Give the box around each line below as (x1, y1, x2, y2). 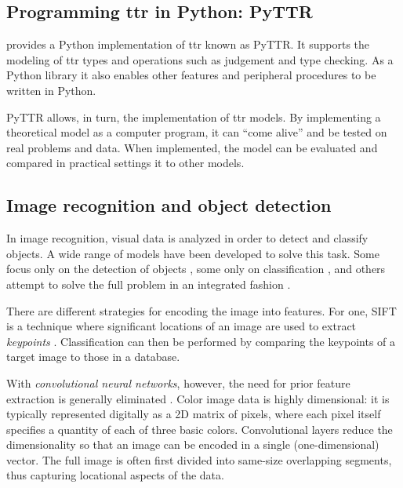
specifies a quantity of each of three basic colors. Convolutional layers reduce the (6, 421, 393, 437)
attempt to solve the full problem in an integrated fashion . (6, 275, 291, 292)
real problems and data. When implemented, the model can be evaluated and (6, 139, 378, 155)
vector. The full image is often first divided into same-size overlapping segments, (6, 451, 392, 468)
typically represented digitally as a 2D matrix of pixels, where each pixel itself (6, 406, 381, 422)
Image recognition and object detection (6, 193, 332, 217)
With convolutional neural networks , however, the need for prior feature (6, 374, 350, 391)
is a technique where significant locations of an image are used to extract (6, 318, 357, 334)
